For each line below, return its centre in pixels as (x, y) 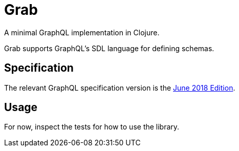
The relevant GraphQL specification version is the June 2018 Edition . (120, 88)
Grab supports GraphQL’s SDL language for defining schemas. (109, 48)
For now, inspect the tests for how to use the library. (92, 127)
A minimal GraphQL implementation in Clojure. (82, 32)
